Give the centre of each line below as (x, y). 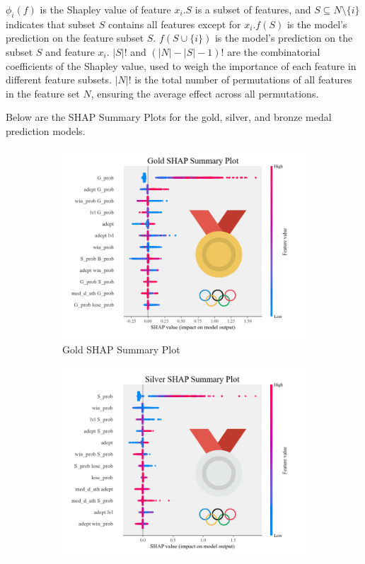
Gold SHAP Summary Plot (121, 349)
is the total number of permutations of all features (243, 80)
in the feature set (43, 93)
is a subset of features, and (253, 9)
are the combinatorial (274, 51)
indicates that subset (51, 24)
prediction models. (46, 130)
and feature (70, 51)
